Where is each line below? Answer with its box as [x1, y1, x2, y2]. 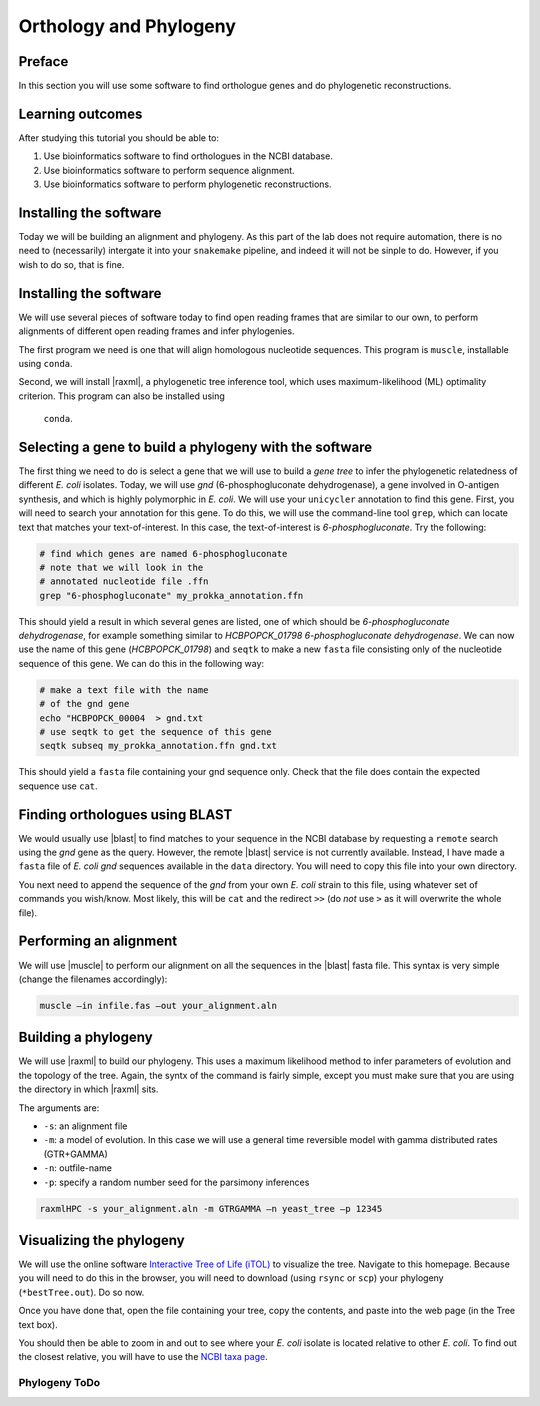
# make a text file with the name [39, 684, 209, 695]
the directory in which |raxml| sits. [18, 1083, 159, 1095]
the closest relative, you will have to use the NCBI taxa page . [18, 1351, 269, 1363]
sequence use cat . [18, 780, 99, 792]
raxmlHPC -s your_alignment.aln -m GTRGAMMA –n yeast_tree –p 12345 [39, 1203, 383, 1214]
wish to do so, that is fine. [18, 258, 125, 270]
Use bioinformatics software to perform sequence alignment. [43, 164, 295, 176]
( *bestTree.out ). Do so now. [18, 1286, 145, 1298]
